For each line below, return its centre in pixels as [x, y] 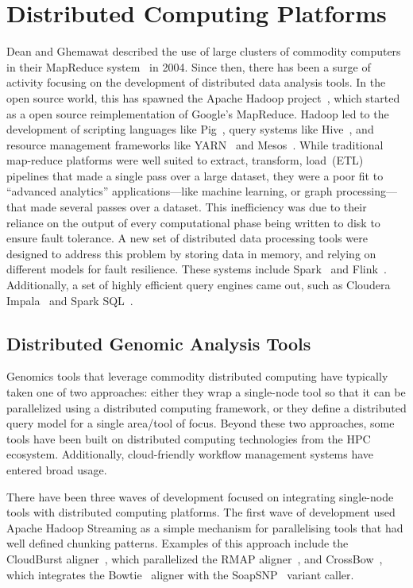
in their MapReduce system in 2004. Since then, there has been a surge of [189, 66]
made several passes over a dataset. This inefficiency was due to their [199, 207]
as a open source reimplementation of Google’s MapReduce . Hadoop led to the [198, 113]
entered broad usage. [57, 469]
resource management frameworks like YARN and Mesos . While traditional [195, 144]
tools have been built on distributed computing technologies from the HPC [189, 438]
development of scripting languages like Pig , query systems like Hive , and [190, 129]
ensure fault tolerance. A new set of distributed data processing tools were [187, 238]
